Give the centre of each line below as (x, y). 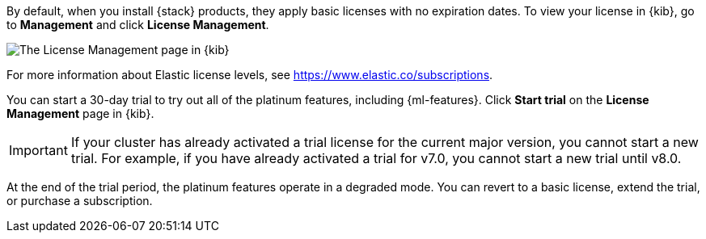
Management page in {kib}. (80, 113)
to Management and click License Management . (138, 25)
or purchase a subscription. (80, 201)
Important (38, 150)
